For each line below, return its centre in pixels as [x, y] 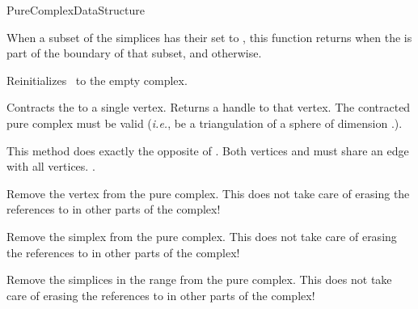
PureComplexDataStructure [76, 10]
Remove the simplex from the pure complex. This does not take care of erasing [202, 236]
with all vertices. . [51, 166]
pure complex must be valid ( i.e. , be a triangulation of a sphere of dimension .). [205, 123]
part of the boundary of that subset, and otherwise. [134, 53]
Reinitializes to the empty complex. [97, 80]
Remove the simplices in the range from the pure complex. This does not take [199, 279]
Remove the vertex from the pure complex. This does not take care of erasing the [208, 193]
